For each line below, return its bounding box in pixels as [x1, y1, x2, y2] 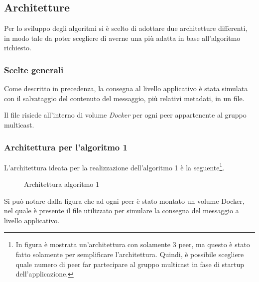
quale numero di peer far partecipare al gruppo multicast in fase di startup [15, 259, 245, 269]
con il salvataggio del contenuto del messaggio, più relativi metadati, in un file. [4, 93, 245, 103]
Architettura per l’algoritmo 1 [4, 141, 128, 153]
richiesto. [4, 42, 31, 53]
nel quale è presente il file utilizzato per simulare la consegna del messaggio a [4, 205, 239, 216]
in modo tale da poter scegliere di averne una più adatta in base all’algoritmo [4, 32, 241, 43]
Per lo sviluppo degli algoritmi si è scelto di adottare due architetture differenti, [4, 23, 248, 33]
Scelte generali [4, 63, 64, 76]
